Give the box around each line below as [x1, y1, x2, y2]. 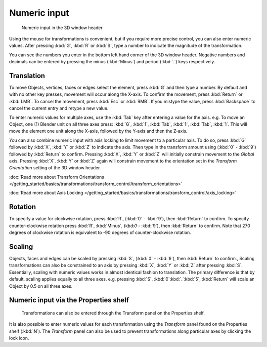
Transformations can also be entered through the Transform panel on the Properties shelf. [21, 310, 205, 316]
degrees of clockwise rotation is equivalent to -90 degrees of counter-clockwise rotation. [9, 230, 191, 235]
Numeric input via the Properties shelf [9, 296, 130, 305]
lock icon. [9, 335, 29, 341]
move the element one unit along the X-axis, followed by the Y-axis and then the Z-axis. [9, 128, 188, 134]
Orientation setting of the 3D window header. [9, 165, 101, 171]
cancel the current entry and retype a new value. [9, 105, 109, 111]
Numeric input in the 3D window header [21, 25, 103, 31]
